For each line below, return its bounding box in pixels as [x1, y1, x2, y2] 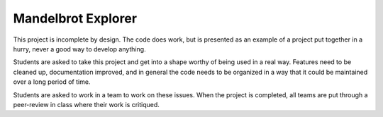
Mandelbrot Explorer [13, 11, 138, 26]
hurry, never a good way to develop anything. [13, 44, 146, 53]
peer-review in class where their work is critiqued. [13, 100, 160, 109]
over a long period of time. [13, 78, 91, 86]
